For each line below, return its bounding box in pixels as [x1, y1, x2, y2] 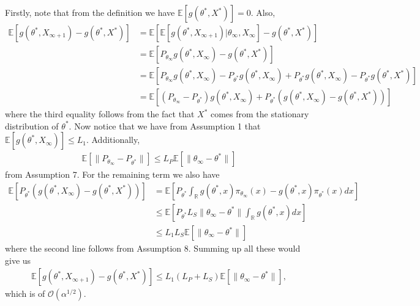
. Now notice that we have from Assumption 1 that [69, 119, 261, 132]
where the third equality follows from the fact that [5, 107, 195, 120]
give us [5, 253, 31, 266]
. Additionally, [86, 133, 140, 146]
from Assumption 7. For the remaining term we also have [5, 168, 220, 181]
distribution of [5, 119, 59, 132]
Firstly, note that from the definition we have [5, 6, 175, 18]
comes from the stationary [210, 107, 309, 120]
